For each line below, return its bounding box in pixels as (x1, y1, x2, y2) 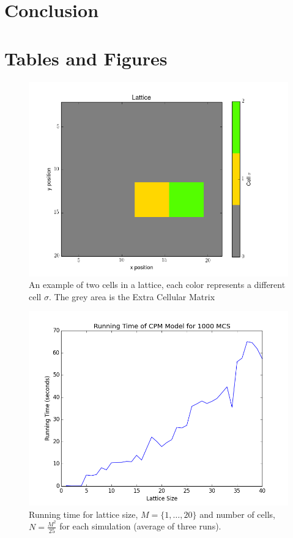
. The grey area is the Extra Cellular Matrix (48, 290, 215, 303)
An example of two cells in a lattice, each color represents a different (29, 278, 286, 291)
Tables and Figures (4, 45, 168, 70)
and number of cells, (199, 507, 275, 520)
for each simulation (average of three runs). (59, 520, 221, 532)
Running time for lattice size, (29, 507, 138, 520)
